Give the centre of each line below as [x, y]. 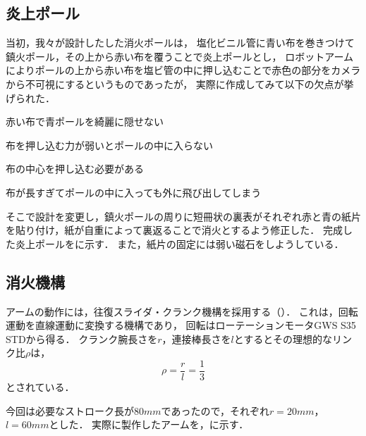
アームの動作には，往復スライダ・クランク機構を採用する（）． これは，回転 [182, 311]
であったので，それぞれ [215, 410]
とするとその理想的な [283, 338]
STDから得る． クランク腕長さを [82, 338]
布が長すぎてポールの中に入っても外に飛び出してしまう [134, 192]
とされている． [40, 386]
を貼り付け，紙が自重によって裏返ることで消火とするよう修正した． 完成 [174, 230]
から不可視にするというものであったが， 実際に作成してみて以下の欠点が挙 [180, 83]
